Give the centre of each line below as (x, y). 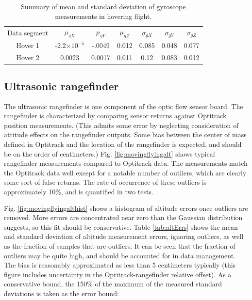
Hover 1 (28, 45)
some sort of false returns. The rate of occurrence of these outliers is (105, 182)
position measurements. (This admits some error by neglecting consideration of (121, 125)
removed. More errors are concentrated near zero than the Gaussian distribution (123, 217)
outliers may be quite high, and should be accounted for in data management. (120, 255)
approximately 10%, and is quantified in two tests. (79, 191)
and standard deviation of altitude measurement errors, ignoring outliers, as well (124, 236)
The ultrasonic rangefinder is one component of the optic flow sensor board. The (124, 106)
